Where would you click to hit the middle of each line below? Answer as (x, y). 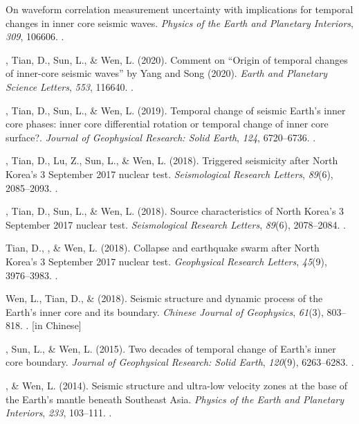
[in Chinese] (57, 325)
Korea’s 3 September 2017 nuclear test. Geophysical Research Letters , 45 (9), (166, 261)
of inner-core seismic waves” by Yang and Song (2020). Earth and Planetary (166, 73)
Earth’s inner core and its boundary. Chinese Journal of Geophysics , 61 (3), (165, 311)
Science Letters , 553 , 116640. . (70, 86)
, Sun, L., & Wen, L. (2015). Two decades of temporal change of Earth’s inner (171, 348)
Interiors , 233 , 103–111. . (59, 413)
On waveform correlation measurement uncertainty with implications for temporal (179, 9)
